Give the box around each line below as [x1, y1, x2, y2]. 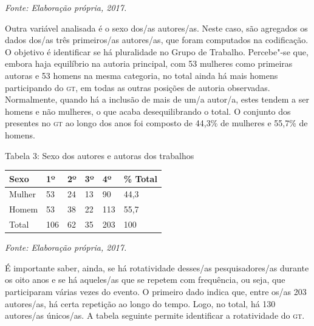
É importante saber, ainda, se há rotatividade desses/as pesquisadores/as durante [5, 261, 309, 274]
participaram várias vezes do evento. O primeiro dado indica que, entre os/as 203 [5, 285, 307, 298]
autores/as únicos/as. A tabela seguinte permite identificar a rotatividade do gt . [5, 309, 305, 322]
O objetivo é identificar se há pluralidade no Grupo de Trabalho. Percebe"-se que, [5, 45, 309, 58]
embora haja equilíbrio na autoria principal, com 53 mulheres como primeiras [5, 57, 293, 70]
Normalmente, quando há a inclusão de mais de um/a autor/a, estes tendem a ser [5, 93, 309, 106]
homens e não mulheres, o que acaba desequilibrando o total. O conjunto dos [5, 104, 291, 117]
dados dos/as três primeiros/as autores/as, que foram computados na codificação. [5, 33, 309, 46]
